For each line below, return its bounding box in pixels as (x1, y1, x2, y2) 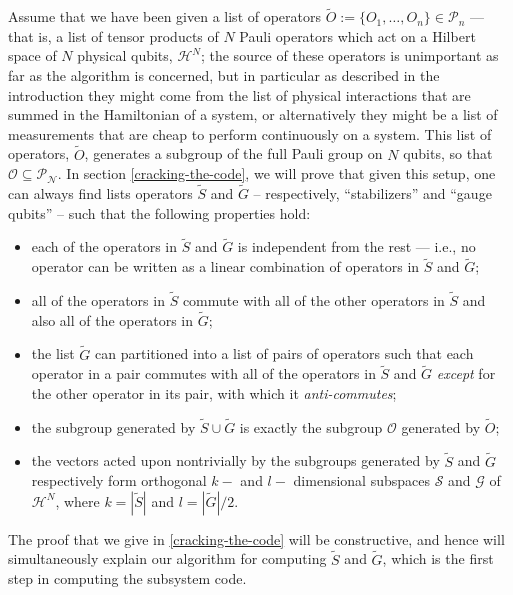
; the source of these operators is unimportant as (200, 45, 499, 66)
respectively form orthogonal (31, 470, 207, 491)
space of (8, 45, 57, 66)
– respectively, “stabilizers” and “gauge (253, 183, 492, 203)
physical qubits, (77, 45, 173, 66)
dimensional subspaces (293, 470, 430, 491)
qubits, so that (403, 143, 493, 164)
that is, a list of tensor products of (8, 25, 219, 46)
